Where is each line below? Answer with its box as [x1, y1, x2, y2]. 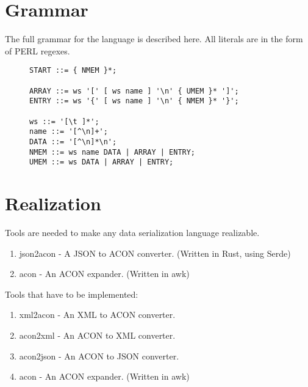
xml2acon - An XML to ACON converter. [19, 308, 176, 321]
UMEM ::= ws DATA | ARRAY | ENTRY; [29, 158, 174, 167]
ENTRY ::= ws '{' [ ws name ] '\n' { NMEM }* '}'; [29, 97, 239, 106]
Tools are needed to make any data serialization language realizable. [5, 226, 260, 238]
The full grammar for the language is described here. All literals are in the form [5, 32, 303, 45]
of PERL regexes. [5, 44, 70, 57]
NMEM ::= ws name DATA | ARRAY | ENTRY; [29, 147, 196, 157]
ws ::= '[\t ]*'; [29, 117, 99, 126]
